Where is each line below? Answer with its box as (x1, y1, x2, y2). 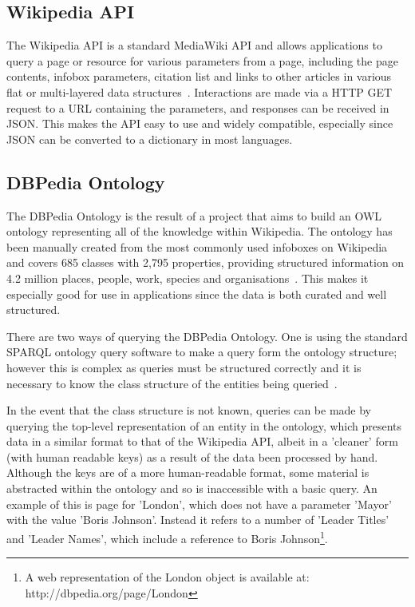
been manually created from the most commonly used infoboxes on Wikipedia (6, 238, 388, 255)
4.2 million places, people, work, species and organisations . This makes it (6, 269, 369, 286)
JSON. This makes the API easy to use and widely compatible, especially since (6, 115, 393, 132)
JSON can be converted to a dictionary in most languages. (6, 130, 293, 147)
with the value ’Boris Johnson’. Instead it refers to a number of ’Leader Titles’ (6, 511, 389, 528)
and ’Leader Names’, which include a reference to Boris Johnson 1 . (6, 527, 328, 546)
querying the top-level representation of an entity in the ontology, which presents (6, 417, 402, 434)
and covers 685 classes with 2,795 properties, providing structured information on (6, 254, 405, 271)
